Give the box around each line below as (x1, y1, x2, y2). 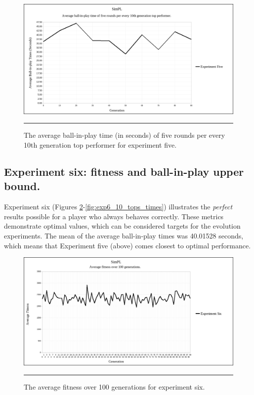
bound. (4, 178, 41, 194)
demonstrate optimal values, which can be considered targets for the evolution (4, 221, 241, 231)
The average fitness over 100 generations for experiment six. (24, 381, 205, 392)
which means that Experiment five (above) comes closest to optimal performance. (4, 240, 251, 250)
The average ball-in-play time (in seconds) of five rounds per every (24, 130, 225, 140)
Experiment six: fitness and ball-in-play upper (4, 163, 244, 179)
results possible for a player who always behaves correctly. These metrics (4, 211, 224, 221)
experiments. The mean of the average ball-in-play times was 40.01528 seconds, (4, 230, 244, 240)
